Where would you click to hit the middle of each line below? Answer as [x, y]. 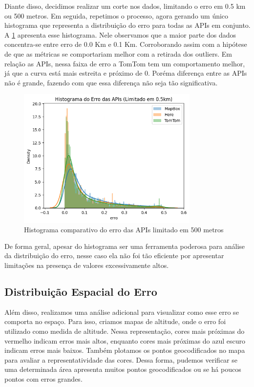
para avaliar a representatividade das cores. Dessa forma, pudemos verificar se [121, 359]
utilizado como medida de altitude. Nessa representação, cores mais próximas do [125, 331]
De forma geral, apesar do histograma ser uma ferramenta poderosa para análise [125, 246]
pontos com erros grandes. [43, 379]
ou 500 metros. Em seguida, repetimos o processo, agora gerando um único [116, 15]
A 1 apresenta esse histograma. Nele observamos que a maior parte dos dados [120, 34]
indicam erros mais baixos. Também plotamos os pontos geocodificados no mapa [125, 350]
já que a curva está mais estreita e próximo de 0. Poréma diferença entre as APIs [126, 73]
